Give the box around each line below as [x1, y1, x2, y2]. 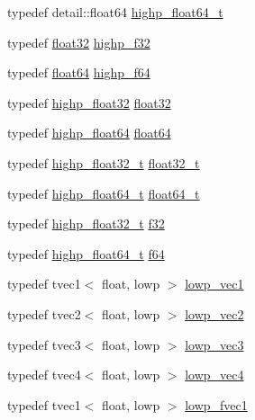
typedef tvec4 [7, 365, 81, 384]
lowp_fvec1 [185, 395, 248, 414]
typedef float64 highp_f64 [7, 63, 150, 82]
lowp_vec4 [185, 365, 244, 384]
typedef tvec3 [7, 335, 81, 353]
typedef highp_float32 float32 [7, 93, 171, 112]
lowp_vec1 [185, 274, 244, 293]
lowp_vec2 [185, 304, 244, 323]
